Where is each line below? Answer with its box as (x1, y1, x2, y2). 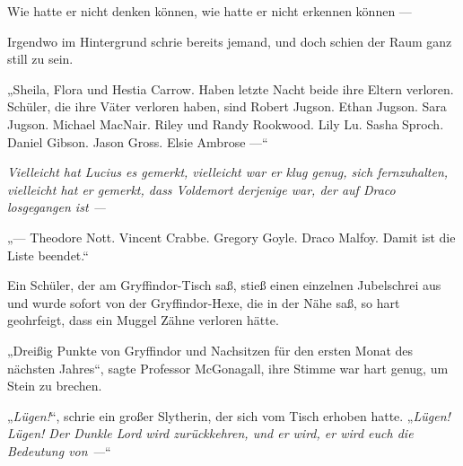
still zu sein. (7, 49, 74, 68)
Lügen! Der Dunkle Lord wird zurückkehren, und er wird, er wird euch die (7, 424, 414, 443)
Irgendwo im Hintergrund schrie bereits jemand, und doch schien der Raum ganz (7, 31, 452, 50)
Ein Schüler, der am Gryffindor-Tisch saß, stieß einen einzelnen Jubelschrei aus (7, 276, 441, 295)
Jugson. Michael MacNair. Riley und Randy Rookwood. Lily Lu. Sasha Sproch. (7, 114, 444, 133)
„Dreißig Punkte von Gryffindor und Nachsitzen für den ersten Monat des (7, 340, 414, 359)
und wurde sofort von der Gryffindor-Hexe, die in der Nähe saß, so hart (7, 293, 400, 312)
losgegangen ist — (7, 198, 106, 216)
